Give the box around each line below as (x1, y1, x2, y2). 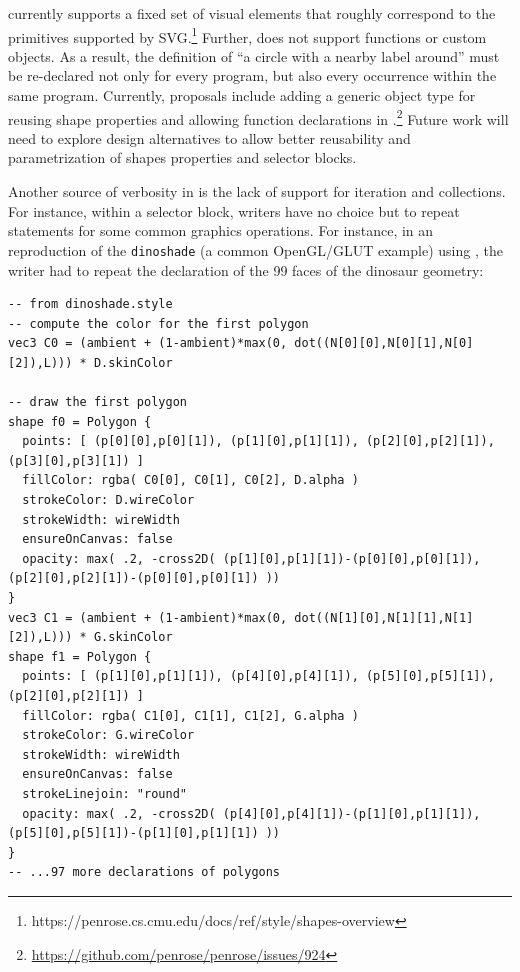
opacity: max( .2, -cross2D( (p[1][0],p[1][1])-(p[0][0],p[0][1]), (22, 551, 481, 566)
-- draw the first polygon (8, 395, 187, 410)
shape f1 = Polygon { (8, 649, 152, 664)
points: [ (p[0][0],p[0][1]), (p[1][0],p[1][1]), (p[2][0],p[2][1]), (22, 434, 495, 449)
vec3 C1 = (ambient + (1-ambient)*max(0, (8, 610, 288, 625)
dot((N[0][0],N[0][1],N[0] (294, 336, 474, 351)
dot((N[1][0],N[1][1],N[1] (294, 610, 474, 625)
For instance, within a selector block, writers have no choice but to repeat (8, 200, 460, 221)
